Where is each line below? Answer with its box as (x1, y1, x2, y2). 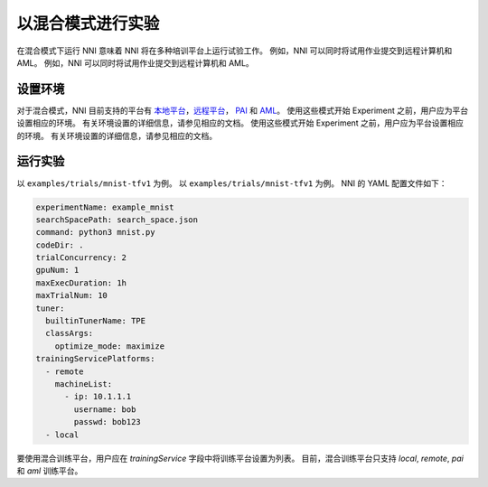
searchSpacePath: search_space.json (35, 214, 199, 225)
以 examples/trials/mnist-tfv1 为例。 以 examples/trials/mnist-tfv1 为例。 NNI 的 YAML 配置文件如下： (16, 177, 447, 189)
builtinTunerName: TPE (45, 316, 146, 326)
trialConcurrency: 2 (35, 253, 127, 263)
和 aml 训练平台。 (16, 465, 83, 476)
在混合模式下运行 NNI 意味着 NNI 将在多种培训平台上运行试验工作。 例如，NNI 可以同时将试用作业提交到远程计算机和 (16, 45, 453, 56)
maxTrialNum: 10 (35, 290, 108, 301)
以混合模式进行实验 (16, 14, 160, 33)
